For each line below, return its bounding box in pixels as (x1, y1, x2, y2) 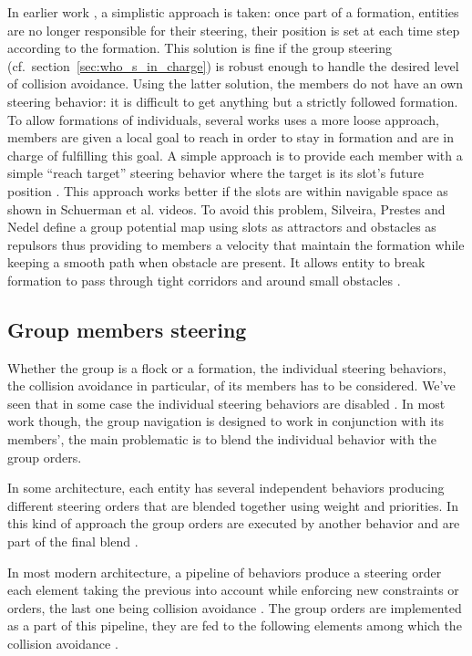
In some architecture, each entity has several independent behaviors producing (7, 478, 445, 497)
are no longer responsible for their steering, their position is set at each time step (7, 20, 460, 39)
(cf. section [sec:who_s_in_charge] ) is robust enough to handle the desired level (7, 56, 459, 75)
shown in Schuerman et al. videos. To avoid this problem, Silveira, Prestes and (7, 199, 446, 218)
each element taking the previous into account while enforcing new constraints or (7, 580, 459, 599)
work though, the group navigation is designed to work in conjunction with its (7, 411, 445, 431)
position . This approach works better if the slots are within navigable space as (7, 181, 448, 200)
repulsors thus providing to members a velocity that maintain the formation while (7, 234, 465, 254)
